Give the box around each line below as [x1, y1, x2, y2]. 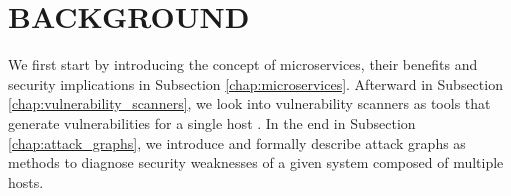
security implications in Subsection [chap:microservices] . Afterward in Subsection [8, 73, 503, 94]
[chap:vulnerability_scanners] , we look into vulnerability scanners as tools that [8, 93, 491, 114]
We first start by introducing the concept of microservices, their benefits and [8, 54, 478, 75]
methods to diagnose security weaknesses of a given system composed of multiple [8, 152, 504, 173]
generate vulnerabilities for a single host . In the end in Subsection [8, 112, 416, 133]
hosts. [8, 171, 44, 192]
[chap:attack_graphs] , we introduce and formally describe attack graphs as [8, 132, 466, 153]
